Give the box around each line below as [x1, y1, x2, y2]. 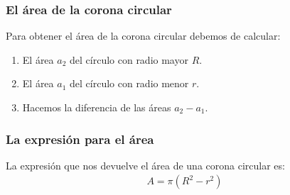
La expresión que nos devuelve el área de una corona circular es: [6, 157, 285, 172]
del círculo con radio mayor [70, 52, 188, 67]
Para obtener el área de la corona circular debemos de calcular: [6, 28, 281, 43]
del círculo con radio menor [70, 76, 189, 91]
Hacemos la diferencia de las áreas [22, 100, 171, 114]
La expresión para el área [6, 130, 154, 147]
